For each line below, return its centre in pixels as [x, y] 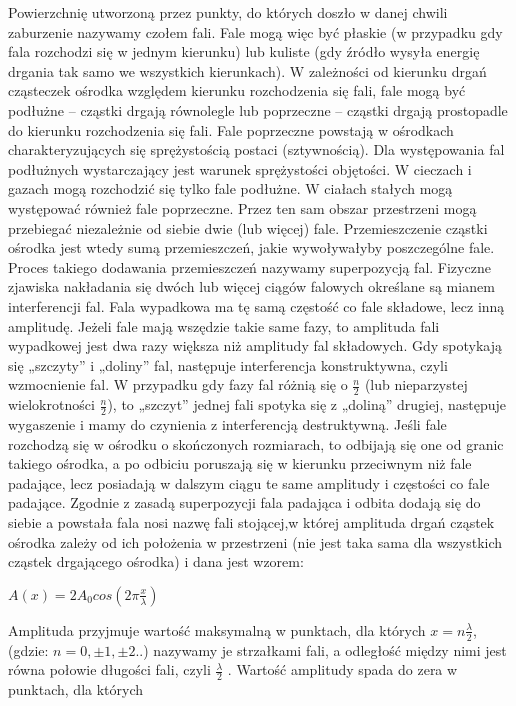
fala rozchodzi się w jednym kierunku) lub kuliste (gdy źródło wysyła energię [244, 51]
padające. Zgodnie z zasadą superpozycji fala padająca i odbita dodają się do [244, 502]
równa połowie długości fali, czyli [109, 669]
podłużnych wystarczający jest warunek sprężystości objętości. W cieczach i [240, 168]
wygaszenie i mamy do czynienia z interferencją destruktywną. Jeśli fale [227, 423]
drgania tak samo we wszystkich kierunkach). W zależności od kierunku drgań [247, 70]
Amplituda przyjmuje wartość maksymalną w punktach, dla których [217, 629]
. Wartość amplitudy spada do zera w [342, 669]
